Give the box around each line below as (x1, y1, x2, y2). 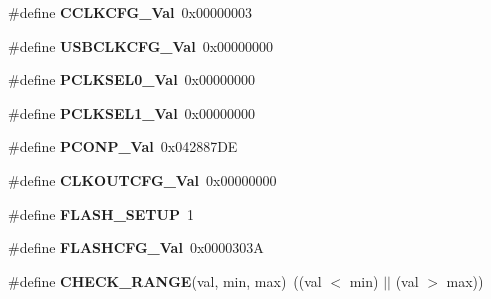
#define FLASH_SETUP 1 (8, 203, 194, 224)
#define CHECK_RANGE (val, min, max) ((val (8, 270, 322, 291)
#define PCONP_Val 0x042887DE (8, 136, 238, 157)
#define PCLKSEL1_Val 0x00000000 (8, 102, 256, 123)
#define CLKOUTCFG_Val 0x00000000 (8, 169, 277, 190)
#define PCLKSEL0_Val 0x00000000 (8, 69, 256, 90)
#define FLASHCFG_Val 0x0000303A (8, 237, 264, 258)
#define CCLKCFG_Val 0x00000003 (8, 2, 252, 22)
